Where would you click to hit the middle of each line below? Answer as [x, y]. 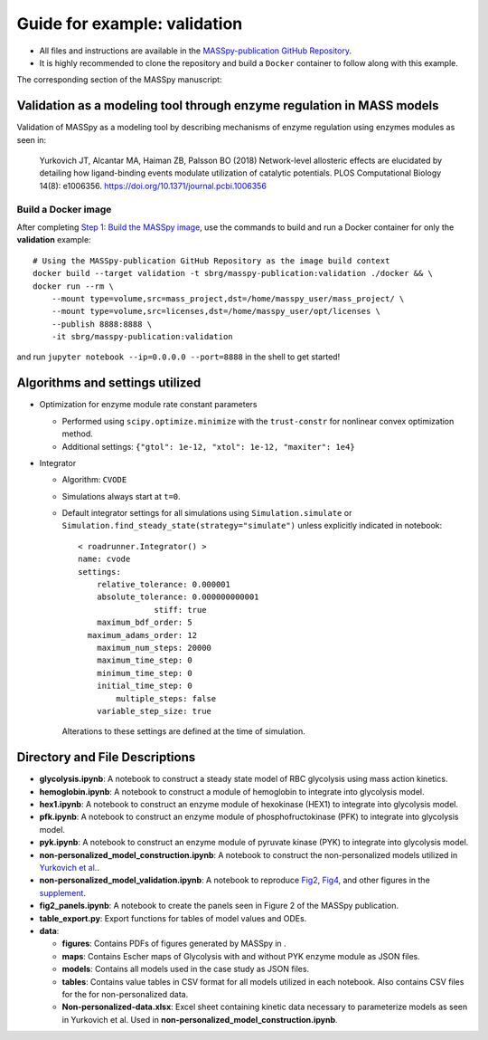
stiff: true [180, 610]
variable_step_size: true [154, 711]
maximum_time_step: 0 [145, 660]
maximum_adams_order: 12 [142, 635]
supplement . [62, 892]
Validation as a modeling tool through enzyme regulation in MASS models [228, 105]
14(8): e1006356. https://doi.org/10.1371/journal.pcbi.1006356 [153, 186]
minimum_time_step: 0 [145, 673]
